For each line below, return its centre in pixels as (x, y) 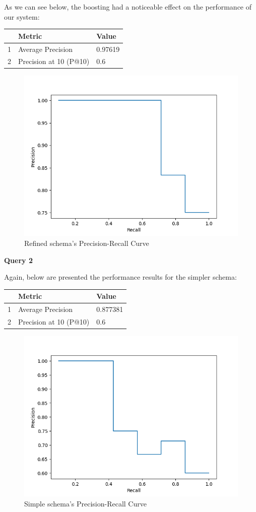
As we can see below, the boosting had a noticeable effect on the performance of (128, 7)
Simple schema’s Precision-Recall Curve (85, 503)
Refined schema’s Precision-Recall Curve (87, 243)
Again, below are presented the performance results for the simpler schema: (120, 277)
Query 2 (18, 260)
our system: (22, 16)
